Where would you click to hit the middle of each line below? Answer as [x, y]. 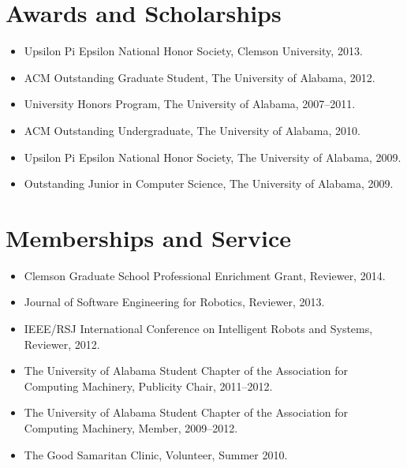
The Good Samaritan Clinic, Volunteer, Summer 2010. [156, 454]
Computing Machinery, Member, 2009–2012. [131, 427]
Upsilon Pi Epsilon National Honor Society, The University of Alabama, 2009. [213, 157]
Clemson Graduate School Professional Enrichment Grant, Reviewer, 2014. [205, 275]
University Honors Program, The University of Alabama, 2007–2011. [190, 104]
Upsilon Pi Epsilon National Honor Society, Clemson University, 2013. [193, 51]
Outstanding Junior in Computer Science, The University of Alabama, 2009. [209, 183]
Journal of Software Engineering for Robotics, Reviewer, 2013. [174, 302]
